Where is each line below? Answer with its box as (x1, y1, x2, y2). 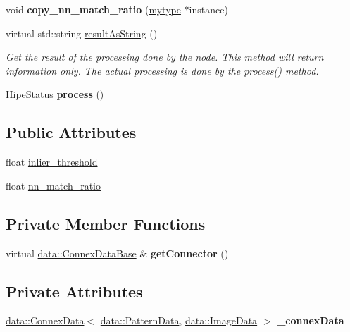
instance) (189, 2, 228, 16)
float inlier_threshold (6, 154, 98, 169)
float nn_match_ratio (6, 178, 101, 192)
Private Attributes (6, 280, 143, 302)
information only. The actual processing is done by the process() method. (6, 63, 319, 78)
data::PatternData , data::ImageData (100, 313, 258, 328)
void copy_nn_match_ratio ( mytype (6, 2, 181, 16)
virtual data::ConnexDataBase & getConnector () (6, 245, 229, 260)
